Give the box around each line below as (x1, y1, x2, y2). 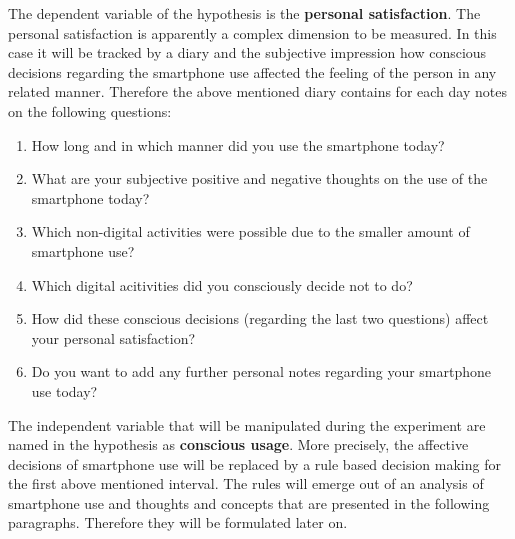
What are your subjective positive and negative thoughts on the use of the (31, 168, 488, 189)
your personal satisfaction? (31, 327, 196, 348)
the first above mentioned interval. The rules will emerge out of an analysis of (8, 473, 484, 494)
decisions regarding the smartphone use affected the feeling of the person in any (8, 61, 497, 82)
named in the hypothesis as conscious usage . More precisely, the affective (8, 434, 469, 455)
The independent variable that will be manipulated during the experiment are (8, 414, 486, 435)
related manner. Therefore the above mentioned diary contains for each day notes (8, 81, 507, 102)
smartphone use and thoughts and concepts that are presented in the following (8, 492, 490, 513)
